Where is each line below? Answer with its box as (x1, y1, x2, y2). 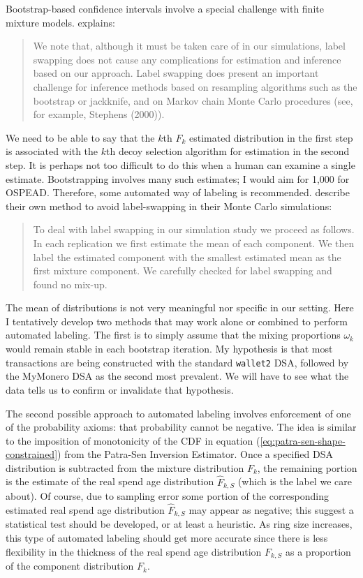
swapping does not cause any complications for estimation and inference (33, 52, 341, 66)
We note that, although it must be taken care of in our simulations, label (33, 38, 346, 53)
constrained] (6, 447, 58, 461)
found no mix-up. (33, 276, 108, 291)
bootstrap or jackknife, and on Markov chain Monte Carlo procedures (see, (33, 93, 353, 108)
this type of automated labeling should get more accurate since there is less (6, 531, 328, 544)
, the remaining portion (257, 460, 357, 475)
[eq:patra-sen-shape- (260, 433, 346, 447)
